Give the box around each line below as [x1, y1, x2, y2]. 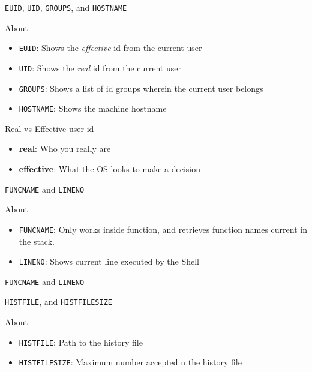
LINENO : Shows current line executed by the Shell [19, 255, 199, 268]
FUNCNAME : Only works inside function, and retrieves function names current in [19, 223, 307, 235]
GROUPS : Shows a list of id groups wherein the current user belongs [19, 82, 263, 94]
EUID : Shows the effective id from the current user [19, 41, 202, 54]
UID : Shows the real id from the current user [19, 61, 181, 74]
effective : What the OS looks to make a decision [19, 163, 201, 175]
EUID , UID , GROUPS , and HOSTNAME [5, 1, 127, 13]
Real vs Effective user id [5, 122, 94, 134]
